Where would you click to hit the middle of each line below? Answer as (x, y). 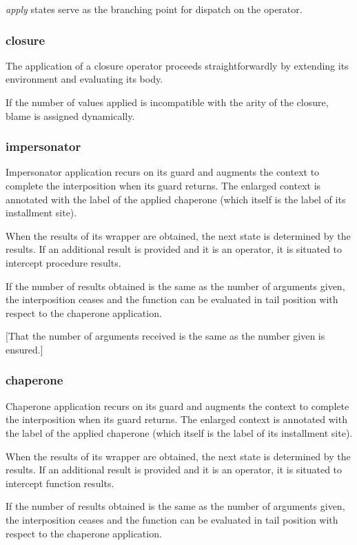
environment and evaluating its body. (84, 79)
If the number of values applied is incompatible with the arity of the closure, (167, 102)
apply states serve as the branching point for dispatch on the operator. (154, 9)
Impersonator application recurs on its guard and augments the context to (163, 172)
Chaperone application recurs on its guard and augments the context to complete (177, 405)
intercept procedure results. (63, 262)
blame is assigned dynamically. (70, 115)
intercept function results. (60, 483)
